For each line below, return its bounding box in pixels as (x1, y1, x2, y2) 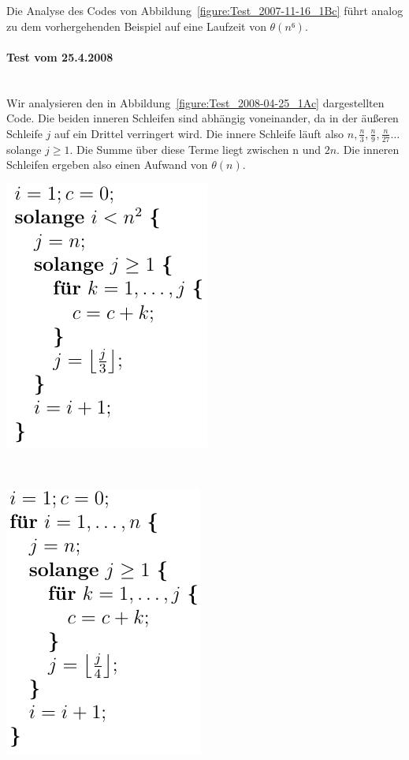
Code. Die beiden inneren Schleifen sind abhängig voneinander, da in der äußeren (6, 110, 399, 126)
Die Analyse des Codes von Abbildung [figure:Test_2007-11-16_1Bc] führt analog (6, 2, 403, 18)
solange (6, 140, 42, 157)
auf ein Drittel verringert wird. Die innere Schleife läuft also (54, 125, 344, 141)
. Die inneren (336, 140, 400, 157)
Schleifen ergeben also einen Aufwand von (6, 156, 208, 173)
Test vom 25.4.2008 (6, 48, 113, 65)
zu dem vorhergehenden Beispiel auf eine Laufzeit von (6, 17, 266, 34)
